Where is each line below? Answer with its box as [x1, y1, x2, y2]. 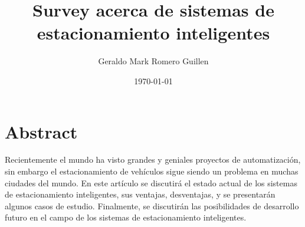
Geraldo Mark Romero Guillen [98, 55, 209, 67]
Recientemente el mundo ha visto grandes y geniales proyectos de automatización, [5, 153, 301, 166]
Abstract [5, 119, 78, 143]
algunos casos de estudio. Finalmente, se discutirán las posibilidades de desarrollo [5, 199, 299, 212]
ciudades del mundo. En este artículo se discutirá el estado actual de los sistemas [5, 176, 297, 189]
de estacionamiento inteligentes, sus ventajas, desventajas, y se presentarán [5, 188, 276, 200]
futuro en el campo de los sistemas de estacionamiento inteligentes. [5, 211, 247, 223]
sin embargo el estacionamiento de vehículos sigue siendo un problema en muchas [5, 165, 299, 177]
